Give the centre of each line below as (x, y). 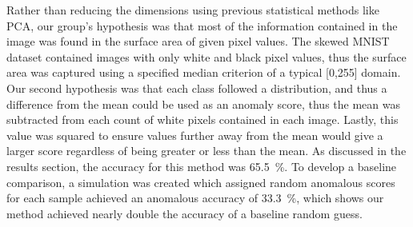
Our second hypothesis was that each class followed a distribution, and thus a (197, 88)
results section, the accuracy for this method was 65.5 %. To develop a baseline (202, 166)
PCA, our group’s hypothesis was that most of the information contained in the (202, 25)
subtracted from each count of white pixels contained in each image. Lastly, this (202, 119)
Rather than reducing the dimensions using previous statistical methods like (193, 10)
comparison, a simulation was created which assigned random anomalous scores (201, 182)
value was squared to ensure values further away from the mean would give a (195, 135)
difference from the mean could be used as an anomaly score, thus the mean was (203, 104)
